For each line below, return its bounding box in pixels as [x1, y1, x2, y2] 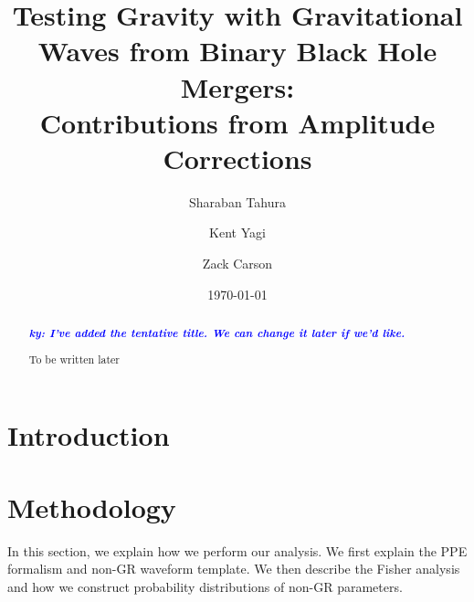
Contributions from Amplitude [39, 103, 436, 141]
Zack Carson [202, 254, 273, 273]
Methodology [7, 488, 176, 525]
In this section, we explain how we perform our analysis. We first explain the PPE [7, 541, 468, 560]
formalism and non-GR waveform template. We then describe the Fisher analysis [7, 559, 460, 578]
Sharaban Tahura [189, 192, 286, 211]
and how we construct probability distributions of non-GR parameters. [7, 576, 403, 596]
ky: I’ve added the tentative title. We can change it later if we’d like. [28, 324, 406, 342]
